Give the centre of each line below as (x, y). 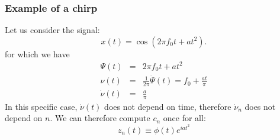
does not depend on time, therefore (168, 106)
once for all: (184, 118)
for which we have (37, 53)
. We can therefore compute (100, 118)
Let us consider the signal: (52, 30)
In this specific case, (41, 106)
